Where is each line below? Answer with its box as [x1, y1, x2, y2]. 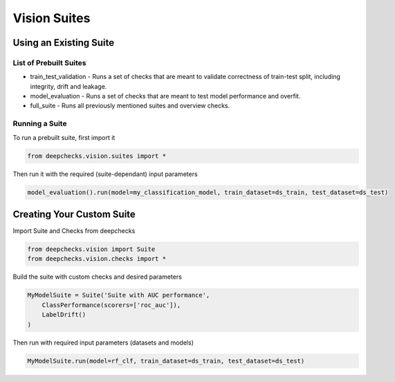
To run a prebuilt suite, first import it [12, 133, 116, 141]
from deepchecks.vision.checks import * [27, 255, 166, 263]
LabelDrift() [42, 311, 86, 319]
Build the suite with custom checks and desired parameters [12, 272, 183, 281]
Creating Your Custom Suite [12, 208, 136, 220]
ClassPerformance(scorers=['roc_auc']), [42, 301, 181, 309]
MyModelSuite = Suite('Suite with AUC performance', [27, 291, 210, 299]
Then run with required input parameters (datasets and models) [12, 338, 194, 347]
